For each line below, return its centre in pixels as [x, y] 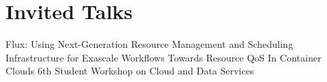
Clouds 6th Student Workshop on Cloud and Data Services [130, 71]
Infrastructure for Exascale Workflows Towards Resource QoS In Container [163, 57]
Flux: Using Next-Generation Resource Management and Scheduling [149, 44]
